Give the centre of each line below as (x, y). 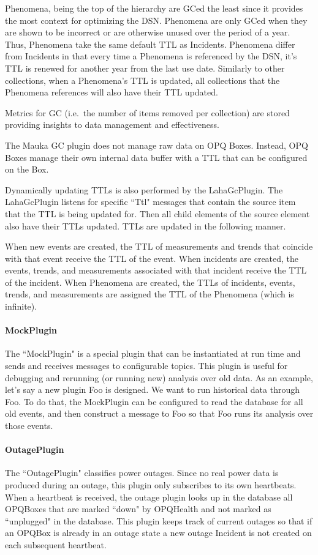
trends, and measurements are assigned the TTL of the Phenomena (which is (150, 294)
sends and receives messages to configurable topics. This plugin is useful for (146, 366)
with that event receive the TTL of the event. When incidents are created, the (152, 258)
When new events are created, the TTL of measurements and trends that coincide (159, 246)
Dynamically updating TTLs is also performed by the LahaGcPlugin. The (144, 189)
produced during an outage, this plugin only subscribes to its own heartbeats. (151, 485)
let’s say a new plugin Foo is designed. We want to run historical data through (152, 389)
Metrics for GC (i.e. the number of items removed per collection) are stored (147, 112)
